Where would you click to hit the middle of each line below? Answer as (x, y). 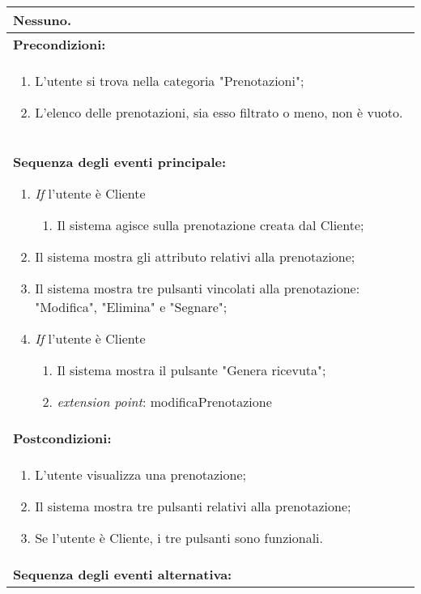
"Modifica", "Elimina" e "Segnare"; (131, 307)
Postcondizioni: (62, 438)
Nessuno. (43, 20)
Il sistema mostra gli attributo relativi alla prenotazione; (195, 256)
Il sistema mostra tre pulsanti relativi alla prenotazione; (193, 506)
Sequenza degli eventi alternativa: (123, 574)
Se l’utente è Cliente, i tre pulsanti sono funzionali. (179, 538)
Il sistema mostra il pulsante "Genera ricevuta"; (191, 370)
